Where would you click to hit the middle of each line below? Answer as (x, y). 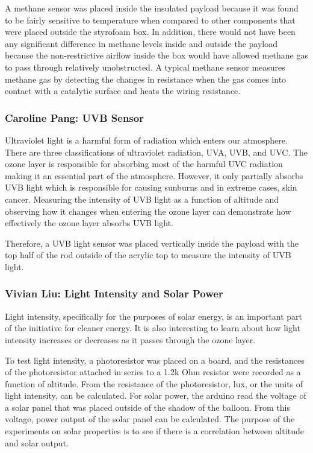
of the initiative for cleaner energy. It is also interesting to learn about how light (153, 328)
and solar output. (37, 442)
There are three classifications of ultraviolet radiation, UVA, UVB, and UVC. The (156, 152)
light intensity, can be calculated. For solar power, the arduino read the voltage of (156, 395)
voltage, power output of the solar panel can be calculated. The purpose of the (150, 419)
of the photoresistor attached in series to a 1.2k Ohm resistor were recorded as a (153, 372)
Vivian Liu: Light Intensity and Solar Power (114, 293)
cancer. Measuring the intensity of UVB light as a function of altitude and (142, 199)
